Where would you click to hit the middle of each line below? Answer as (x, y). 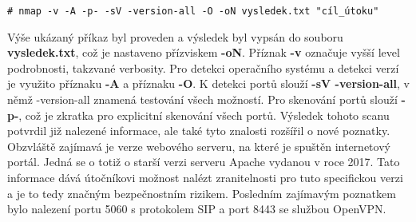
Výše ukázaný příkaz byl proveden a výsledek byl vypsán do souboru (175, 36)
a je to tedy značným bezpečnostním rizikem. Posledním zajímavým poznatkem (202, 193)
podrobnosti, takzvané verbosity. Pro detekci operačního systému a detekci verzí (203, 67)
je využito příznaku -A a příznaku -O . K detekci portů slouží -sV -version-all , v (208, 83)
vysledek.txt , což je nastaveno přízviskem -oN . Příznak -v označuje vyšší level (204, 52)
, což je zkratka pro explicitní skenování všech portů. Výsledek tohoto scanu (204, 115)
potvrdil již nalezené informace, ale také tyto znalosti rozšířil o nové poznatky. (199, 131)
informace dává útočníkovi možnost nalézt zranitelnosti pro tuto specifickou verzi (205, 177)
